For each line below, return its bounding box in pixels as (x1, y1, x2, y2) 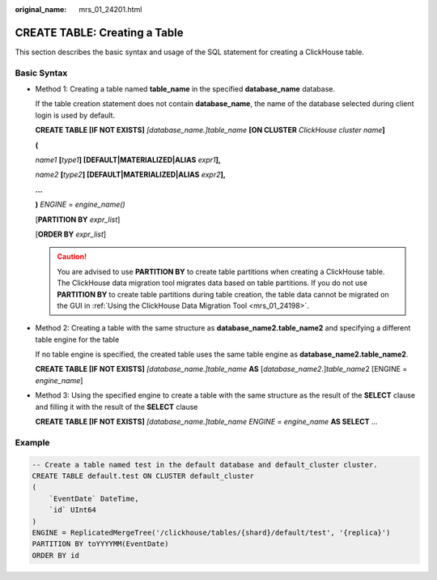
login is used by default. (35, 110, 116, 120)
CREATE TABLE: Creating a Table (15, 25, 184, 40)
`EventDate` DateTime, (49, 494, 139, 503)
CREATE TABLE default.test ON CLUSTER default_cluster (32, 471, 254, 480)
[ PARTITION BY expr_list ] (35, 215, 121, 224)
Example (15, 437, 50, 448)
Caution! (57, 252, 87, 262)
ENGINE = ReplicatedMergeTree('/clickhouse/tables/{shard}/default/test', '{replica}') (32, 527, 391, 537)
